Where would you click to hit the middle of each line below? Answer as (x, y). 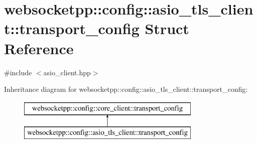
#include (18, 72)
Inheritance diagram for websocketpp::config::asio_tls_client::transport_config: (126, 89)
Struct (167, 28)
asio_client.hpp (67, 72)
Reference (39, 48)
